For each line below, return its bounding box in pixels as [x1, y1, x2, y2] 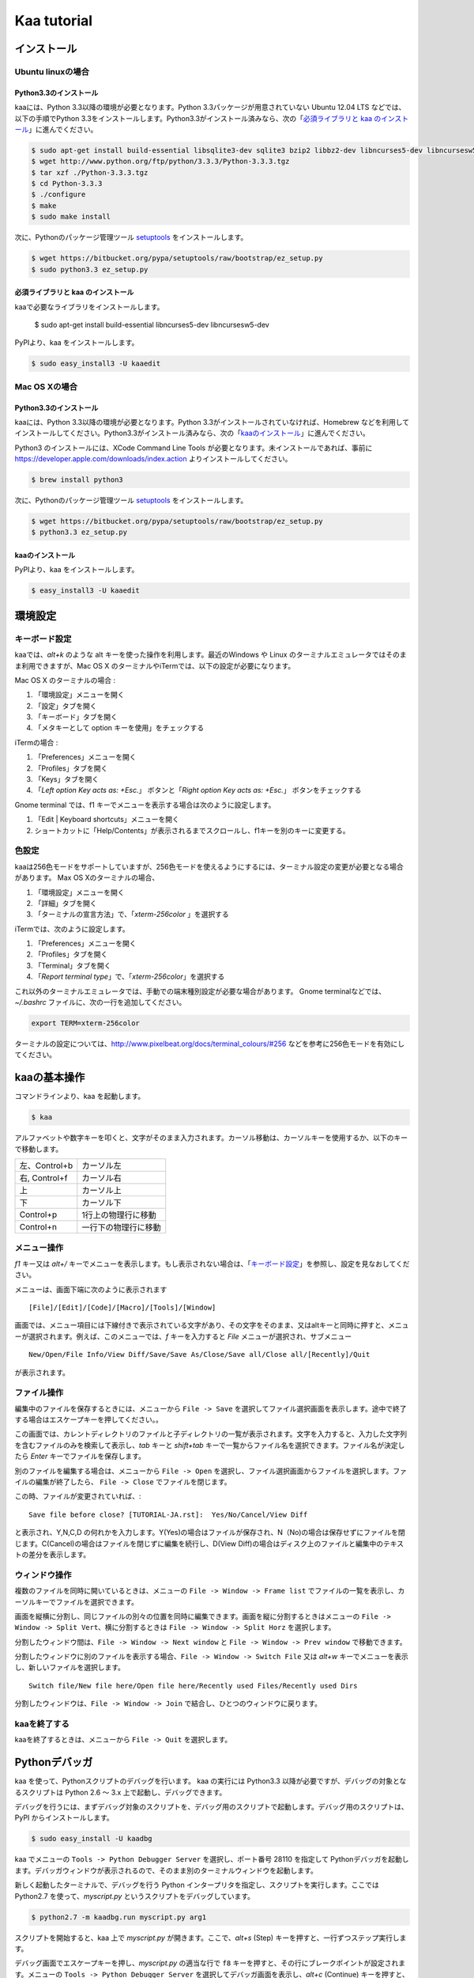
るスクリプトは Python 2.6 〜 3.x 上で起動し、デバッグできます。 [14, 1787, 227, 1797]
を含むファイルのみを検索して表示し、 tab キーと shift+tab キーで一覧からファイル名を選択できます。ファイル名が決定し [14, 1440, 405, 1449]
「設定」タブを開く [34, 701, 97, 710]
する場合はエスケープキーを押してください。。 [14, 1415, 164, 1424]
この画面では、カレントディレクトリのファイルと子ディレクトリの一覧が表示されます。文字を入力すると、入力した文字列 [14, 1429, 408, 1439]
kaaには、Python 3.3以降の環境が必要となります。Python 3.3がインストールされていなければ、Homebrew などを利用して [14, 417, 410, 426]
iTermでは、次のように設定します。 [14, 924, 130, 934]
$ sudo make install [31, 212, 111, 222]
